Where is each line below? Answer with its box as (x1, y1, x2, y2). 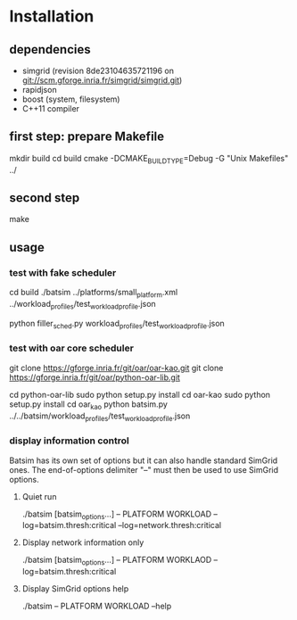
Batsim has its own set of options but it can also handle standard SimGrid (9, 455, 278, 466)
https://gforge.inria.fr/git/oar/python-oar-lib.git (9, 372, 181, 383)
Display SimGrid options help (21, 583, 129, 594)
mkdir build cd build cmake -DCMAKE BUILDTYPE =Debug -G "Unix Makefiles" (9, 153, 289, 166)
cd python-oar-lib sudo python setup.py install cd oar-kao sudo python (9, 389, 270, 400)
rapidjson (21, 85, 57, 95)
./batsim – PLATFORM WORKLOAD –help (21, 600, 172, 612)
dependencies (9, 42, 91, 57)
